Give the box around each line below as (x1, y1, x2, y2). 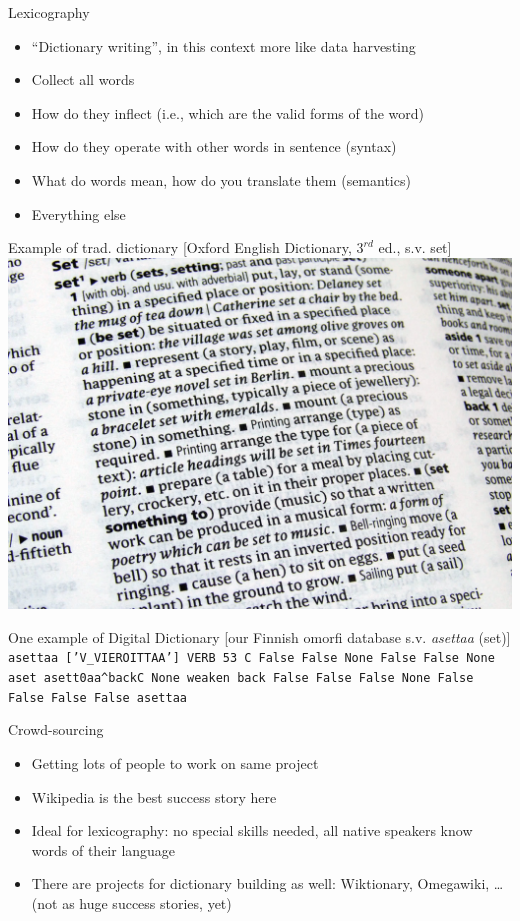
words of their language (31, 839, 176, 860)
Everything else (31, 203, 126, 224)
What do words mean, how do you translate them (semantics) (31, 169, 411, 190)
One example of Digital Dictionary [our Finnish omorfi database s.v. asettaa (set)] (8, 626, 511, 647)
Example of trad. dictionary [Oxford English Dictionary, (8, 237, 352, 258)
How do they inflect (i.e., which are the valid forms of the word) (31, 102, 424, 123)
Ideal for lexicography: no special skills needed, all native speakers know (31, 820, 473, 841)
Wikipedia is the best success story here (31, 786, 277, 807)
